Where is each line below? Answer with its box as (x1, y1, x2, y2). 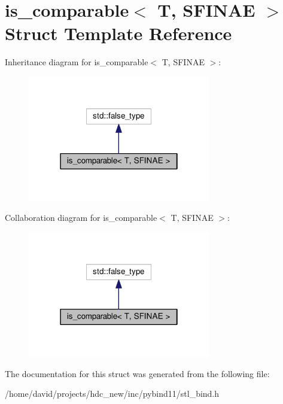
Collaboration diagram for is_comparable (5, 211, 157, 224)
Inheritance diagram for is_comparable (5, 56, 148, 68)
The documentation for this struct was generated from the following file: (5, 367, 270, 379)
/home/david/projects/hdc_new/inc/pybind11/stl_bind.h (5, 387, 220, 400)
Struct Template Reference (5, 21, 232, 45)
